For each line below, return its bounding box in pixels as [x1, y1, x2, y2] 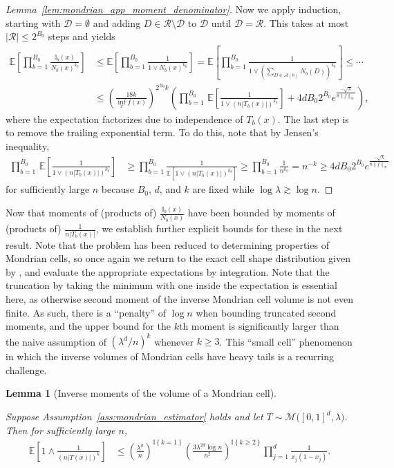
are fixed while [192, 182, 254, 196]
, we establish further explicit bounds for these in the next [95, 221, 343, 236]
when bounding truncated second [196, 305, 337, 319]
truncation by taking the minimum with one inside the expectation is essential [6, 278, 337, 292]
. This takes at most [263, 15, 349, 30]
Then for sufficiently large [6, 422, 115, 437]
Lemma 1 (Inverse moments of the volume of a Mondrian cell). [6, 386, 277, 400]
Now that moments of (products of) [6, 205, 157, 219]
